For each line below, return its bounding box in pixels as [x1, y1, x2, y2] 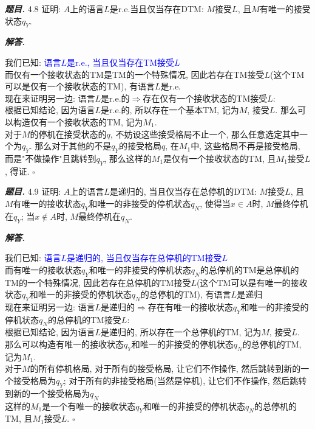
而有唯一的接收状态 [5, 263, 81, 276]
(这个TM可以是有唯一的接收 [197, 276, 308, 288]
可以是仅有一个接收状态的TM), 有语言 [5, 80, 155, 92]
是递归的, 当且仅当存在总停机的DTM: [109, 185, 257, 198]
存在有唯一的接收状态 [147, 300, 233, 313]
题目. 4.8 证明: [5, 2, 61, 15]
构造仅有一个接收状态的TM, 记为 [13, 115, 143, 128]
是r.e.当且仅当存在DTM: [109, 2, 204, 15]
